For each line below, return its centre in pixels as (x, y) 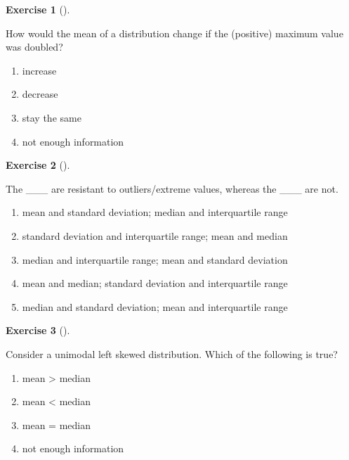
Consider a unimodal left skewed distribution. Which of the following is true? (172, 353)
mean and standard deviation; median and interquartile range (155, 212)
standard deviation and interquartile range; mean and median (155, 235)
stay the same (52, 117)
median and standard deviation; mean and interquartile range (155, 306)
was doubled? (34, 47)
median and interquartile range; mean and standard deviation (155, 259)
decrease (40, 94)
